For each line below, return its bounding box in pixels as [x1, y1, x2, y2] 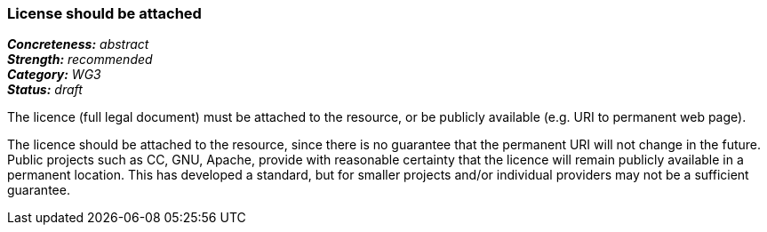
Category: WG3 [7, 67, 101, 83]
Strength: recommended [7, 52, 153, 68]
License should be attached [7, 4, 202, 22]
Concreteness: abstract [7, 36, 149, 52]
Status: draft [7, 82, 83, 98]
